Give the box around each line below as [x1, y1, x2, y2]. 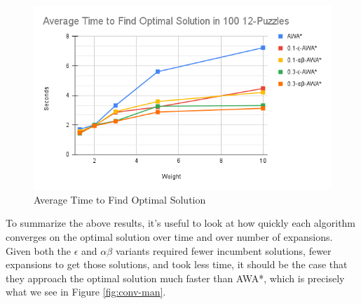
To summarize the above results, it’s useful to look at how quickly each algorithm [6, 216, 356, 230]
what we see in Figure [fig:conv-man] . [6, 284, 166, 299]
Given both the [6, 243, 71, 258]
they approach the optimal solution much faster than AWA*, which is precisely [6, 270, 345, 285]
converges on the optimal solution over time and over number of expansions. [6, 229, 333, 244]
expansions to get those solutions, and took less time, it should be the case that [6, 257, 348, 272]
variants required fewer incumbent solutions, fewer [115, 243, 332, 258]
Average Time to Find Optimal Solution [34, 192, 206, 206]
